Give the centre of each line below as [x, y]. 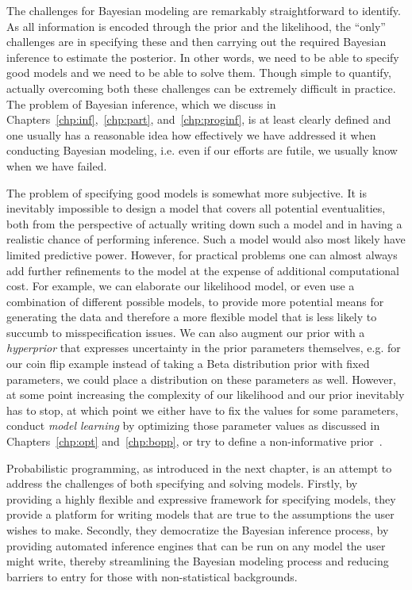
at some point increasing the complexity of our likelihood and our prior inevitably [206, 395]
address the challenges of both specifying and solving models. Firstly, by [182, 483]
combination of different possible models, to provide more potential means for [195, 301]
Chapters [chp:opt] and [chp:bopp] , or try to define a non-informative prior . [194, 441]
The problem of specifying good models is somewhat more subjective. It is [187, 192]
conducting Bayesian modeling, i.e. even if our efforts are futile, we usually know [202, 150]
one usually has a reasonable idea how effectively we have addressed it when [191, 134]
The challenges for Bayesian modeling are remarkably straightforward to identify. [204, 10]
